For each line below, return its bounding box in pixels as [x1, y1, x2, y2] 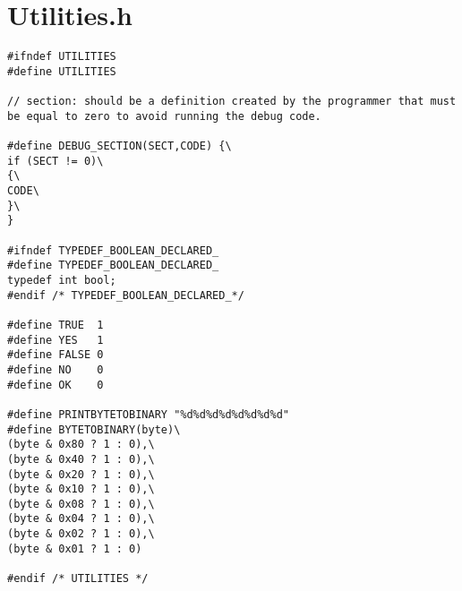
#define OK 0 [7, 378, 104, 391]
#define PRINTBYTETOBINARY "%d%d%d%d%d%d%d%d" [7, 407, 289, 421]
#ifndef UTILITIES [7, 50, 116, 64]
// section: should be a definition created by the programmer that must [7, 95, 457, 108]
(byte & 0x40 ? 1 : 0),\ [7, 452, 155, 466]
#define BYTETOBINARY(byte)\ [7, 423, 181, 436]
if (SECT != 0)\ [7, 154, 104, 167]
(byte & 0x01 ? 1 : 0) [7, 542, 142, 555]
